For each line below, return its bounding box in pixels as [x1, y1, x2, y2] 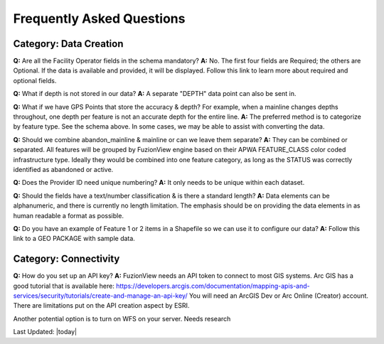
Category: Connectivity [13, 253, 120, 265]
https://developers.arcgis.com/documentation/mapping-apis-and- [116, 281, 311, 290]
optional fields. [13, 76, 57, 85]
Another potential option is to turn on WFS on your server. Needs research [13, 314, 231, 323]
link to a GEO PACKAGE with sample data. [13, 235, 135, 243]
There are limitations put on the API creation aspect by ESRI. [13, 301, 190, 310]
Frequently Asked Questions [13, 11, 186, 26]
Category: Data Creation [13, 38, 124, 50]
